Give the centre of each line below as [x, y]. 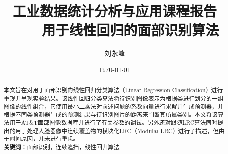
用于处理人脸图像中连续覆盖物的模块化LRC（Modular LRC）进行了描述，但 [117, 130]
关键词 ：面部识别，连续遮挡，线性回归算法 [61, 147]
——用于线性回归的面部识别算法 [115, 30]
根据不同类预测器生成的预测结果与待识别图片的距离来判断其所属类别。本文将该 [111, 114]
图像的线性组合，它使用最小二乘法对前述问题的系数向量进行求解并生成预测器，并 [114, 106]
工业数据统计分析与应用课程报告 [114, 11]
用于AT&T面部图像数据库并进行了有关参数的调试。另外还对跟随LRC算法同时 [114, 122]
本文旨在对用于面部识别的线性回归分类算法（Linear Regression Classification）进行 [113, 90]
